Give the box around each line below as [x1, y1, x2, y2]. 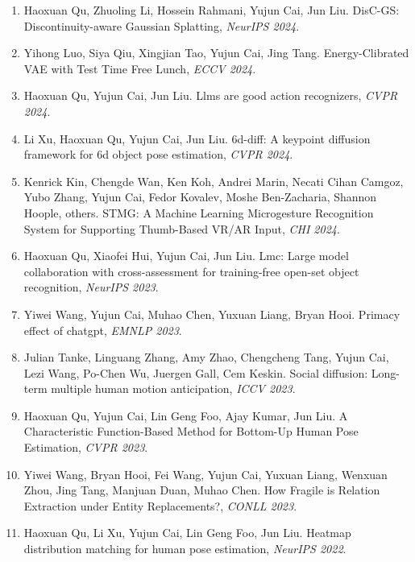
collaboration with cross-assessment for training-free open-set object [23, 262, 359, 279]
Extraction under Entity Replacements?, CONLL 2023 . [23, 497, 297, 514]
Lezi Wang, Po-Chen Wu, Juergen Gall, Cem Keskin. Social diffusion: [23, 364, 368, 381]
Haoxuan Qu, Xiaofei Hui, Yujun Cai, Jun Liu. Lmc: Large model [23, 247, 349, 264]
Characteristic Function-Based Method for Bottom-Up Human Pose [23, 423, 359, 440]
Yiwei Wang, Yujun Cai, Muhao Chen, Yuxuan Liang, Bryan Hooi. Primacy [23, 305, 400, 322]
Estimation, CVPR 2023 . [23, 439, 148, 456]
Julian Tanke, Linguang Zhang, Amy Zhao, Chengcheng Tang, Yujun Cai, [23, 349, 389, 366]
